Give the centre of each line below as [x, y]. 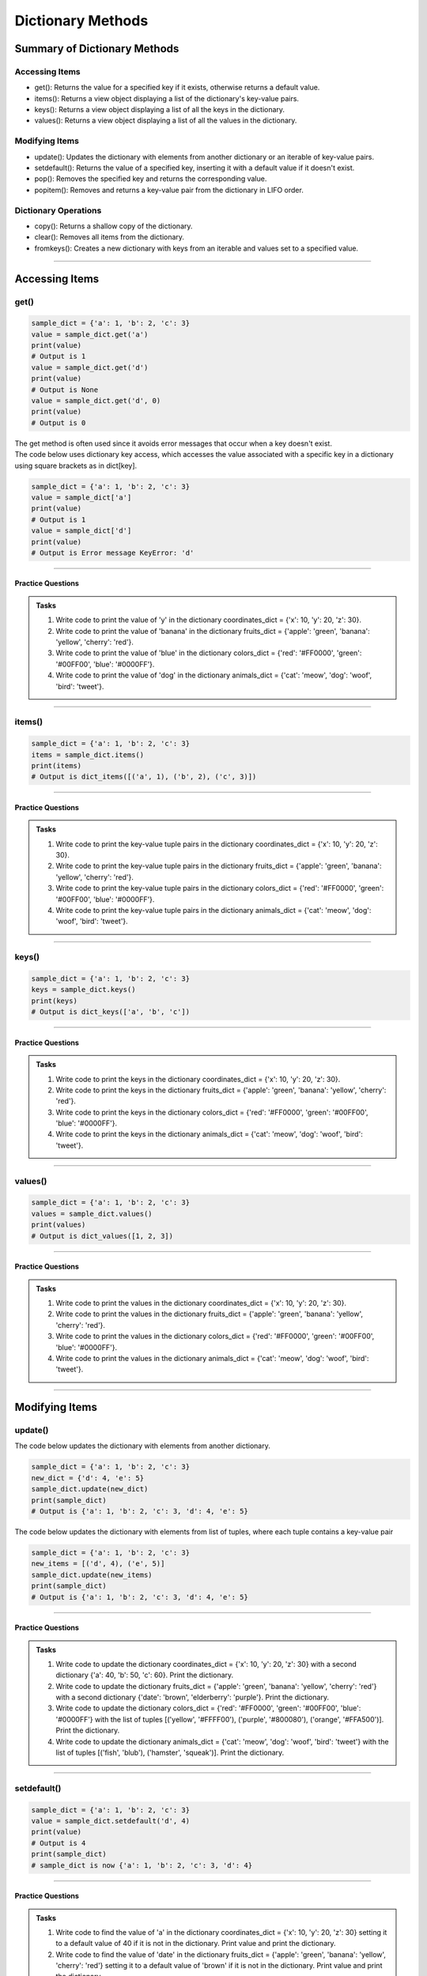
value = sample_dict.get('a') [90, 334]
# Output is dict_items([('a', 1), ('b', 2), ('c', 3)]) [144, 777]
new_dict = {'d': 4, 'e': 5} [88, 1478]
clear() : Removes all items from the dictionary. [110, 237]
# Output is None [65, 390]
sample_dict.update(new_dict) [90, 1489]
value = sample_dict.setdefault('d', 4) [110, 1821]
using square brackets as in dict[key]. [76, 466]
